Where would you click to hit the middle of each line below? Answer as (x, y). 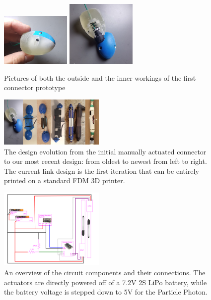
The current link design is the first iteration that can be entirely (102, 171)
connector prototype (35, 87)
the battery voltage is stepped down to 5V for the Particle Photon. (106, 292)
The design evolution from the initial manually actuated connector (105, 151)
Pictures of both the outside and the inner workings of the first (100, 77)
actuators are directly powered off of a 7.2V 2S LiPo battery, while (105, 282)
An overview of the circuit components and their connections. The (105, 272)
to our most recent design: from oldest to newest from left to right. (105, 161)
